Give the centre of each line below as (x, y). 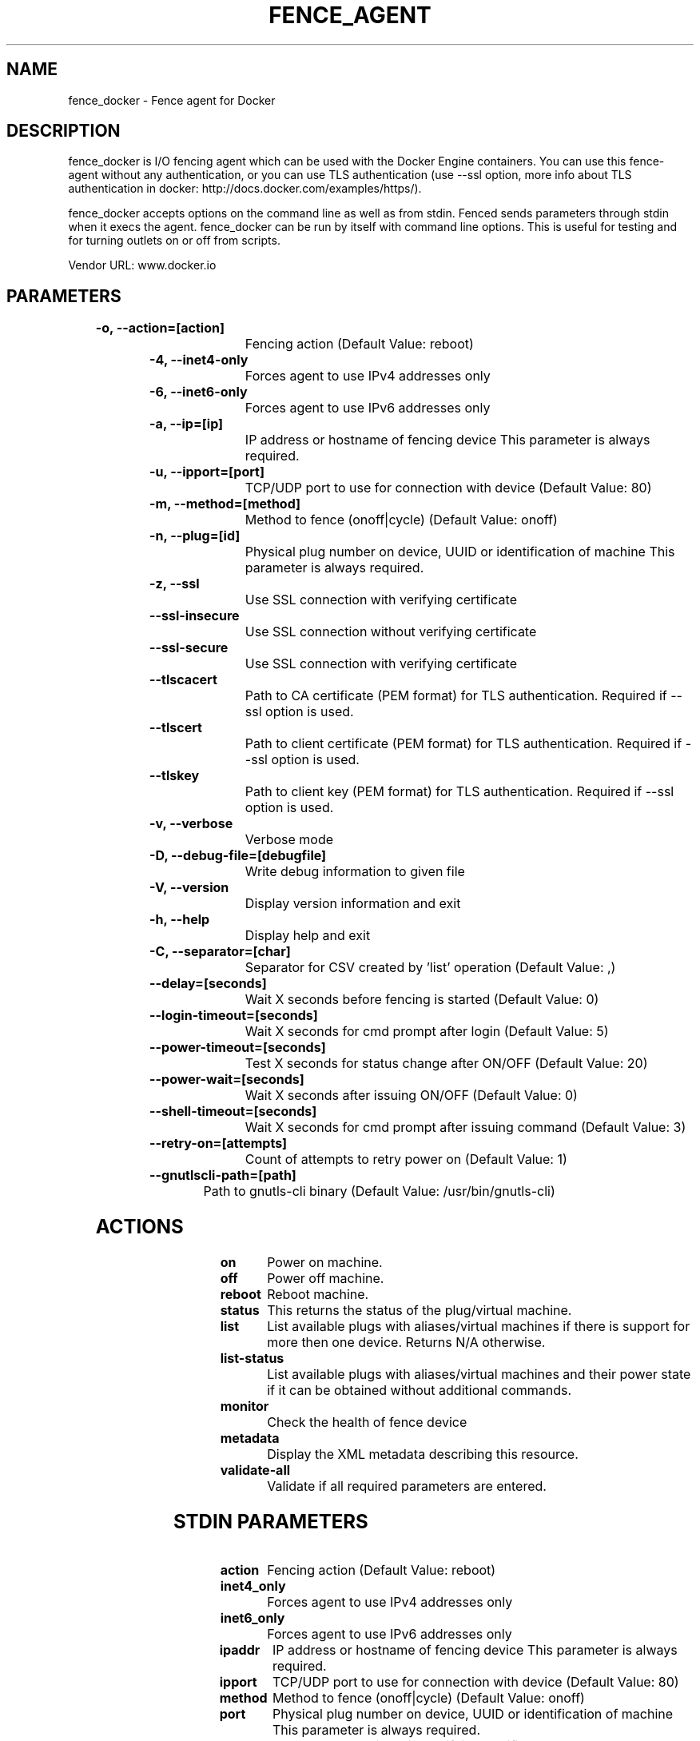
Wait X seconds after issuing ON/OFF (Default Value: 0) (411, 1096)
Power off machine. (326, 1279)
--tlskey (175, 776)
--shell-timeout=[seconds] (233, 1112)
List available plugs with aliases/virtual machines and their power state (479, 1374)
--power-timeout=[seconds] (238, 1048)
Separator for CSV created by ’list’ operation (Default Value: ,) (430, 968)
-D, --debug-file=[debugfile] (238, 856)
